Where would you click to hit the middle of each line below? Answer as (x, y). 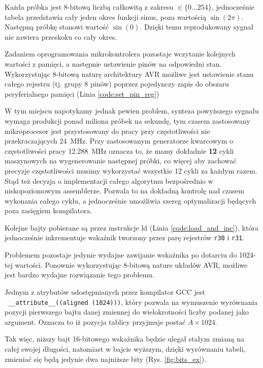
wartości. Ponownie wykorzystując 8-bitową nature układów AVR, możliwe (131, 264)
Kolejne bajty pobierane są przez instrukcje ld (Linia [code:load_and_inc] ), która (131, 227)
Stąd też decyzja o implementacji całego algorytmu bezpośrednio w (109, 180)
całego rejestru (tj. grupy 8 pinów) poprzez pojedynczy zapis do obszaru (117, 84)
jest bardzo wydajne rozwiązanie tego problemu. (79, 275)
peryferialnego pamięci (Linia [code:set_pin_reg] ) (82, 93)
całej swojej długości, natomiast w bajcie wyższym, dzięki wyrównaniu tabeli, (125, 348)
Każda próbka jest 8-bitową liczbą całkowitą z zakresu (89, 7)
